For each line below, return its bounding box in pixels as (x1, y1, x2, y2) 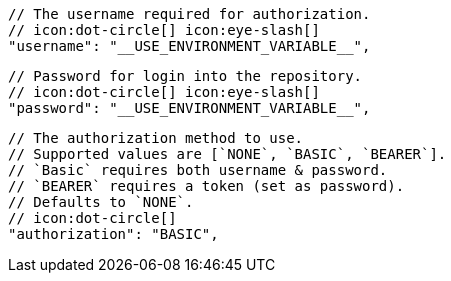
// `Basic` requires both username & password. (8, 162, 388, 178)
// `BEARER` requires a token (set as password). (8, 178, 405, 194)
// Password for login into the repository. (8, 68, 363, 84)
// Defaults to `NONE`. (8, 194, 194, 210)
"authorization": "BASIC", (8, 226, 219, 242)
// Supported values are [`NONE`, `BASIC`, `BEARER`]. (8, 146, 447, 162)
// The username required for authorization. (8, 6, 371, 22)
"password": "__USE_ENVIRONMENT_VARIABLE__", (8, 100, 371, 116)
